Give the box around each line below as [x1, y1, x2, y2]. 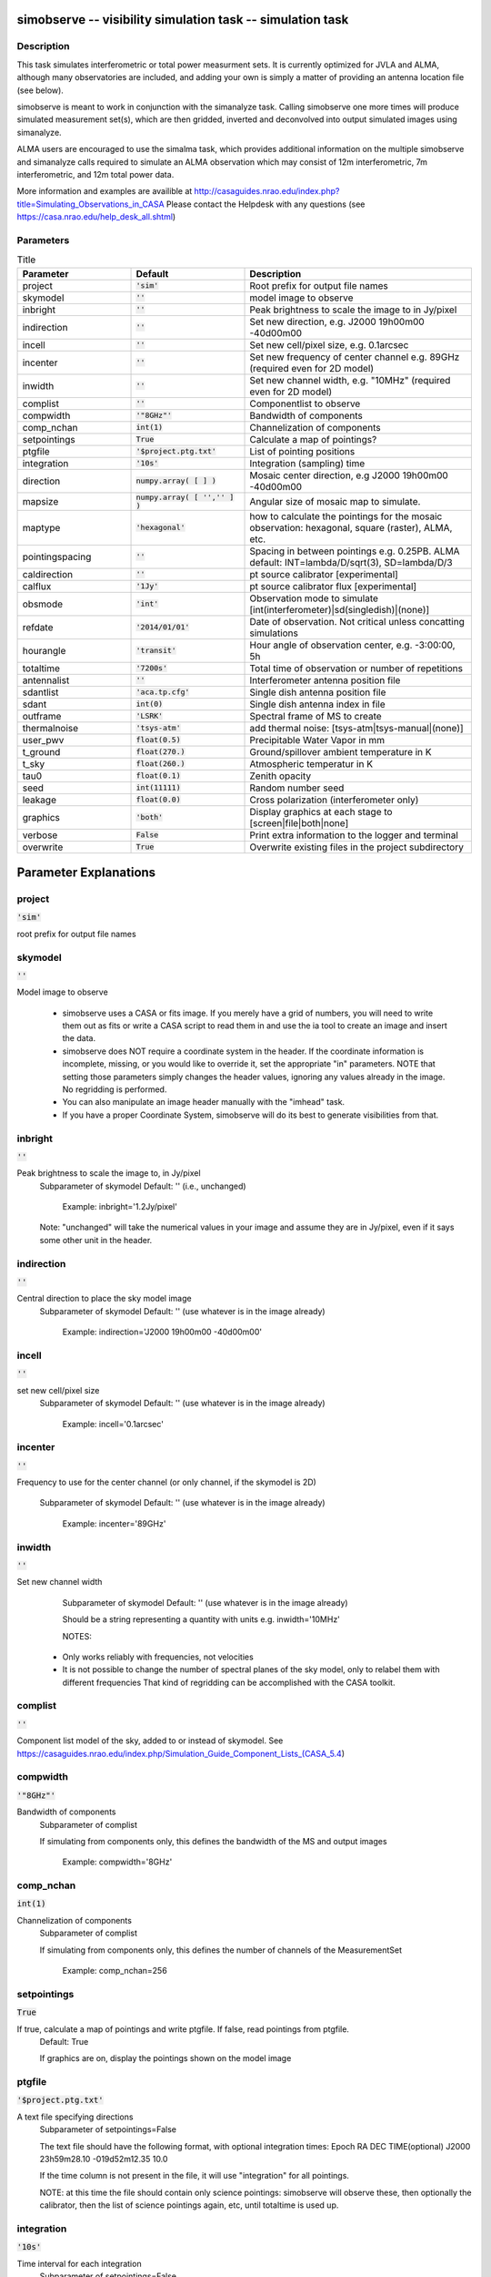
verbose [22, 829, 58, 842]
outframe [22, 710, 62, 722]
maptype [22, 521, 61, 534]
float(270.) [135, 747, 185, 757]
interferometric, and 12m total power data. [16, 168, 175, 179]
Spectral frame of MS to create [249, 710, 382, 722]
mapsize [22, 495, 59, 507]
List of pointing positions [249, 444, 356, 457]
